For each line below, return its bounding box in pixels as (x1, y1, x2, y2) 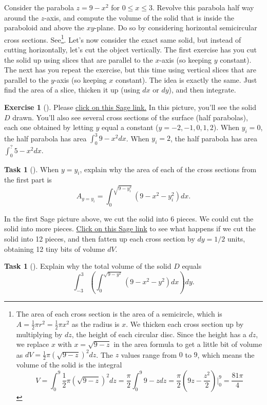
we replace (16, 339, 49, 349)
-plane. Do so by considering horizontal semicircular (94, 22, 257, 33)
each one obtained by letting (4, 122, 93, 133)
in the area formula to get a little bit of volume (113, 339, 262, 349)
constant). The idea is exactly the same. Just (115, 74, 257, 85)
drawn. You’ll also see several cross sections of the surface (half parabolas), (12, 112, 248, 122)
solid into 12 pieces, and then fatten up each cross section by (4, 233, 195, 244)
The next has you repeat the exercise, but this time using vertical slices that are (4, 64, 256, 75)
